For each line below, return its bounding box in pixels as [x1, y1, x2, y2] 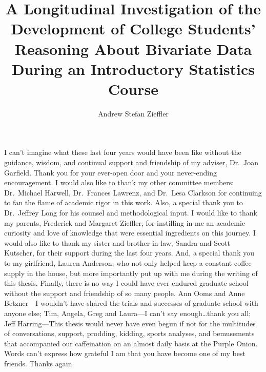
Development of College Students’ [11, 18, 256, 39]
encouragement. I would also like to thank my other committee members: [4, 177, 234, 188]
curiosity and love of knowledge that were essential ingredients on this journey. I [4, 227, 256, 238]
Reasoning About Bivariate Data [14, 38, 252, 59]
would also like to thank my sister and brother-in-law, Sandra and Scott [4, 237, 231, 248]
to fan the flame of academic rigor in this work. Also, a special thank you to [4, 197, 243, 208]
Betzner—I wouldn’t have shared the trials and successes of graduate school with [4, 298, 258, 308]
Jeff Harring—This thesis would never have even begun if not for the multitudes [4, 318, 256, 328]
